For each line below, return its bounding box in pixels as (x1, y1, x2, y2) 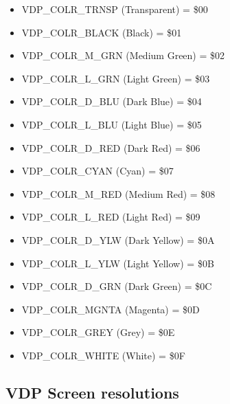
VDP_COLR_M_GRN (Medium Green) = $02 (21, 48, 225, 63)
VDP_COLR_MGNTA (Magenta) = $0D (21, 302, 200, 316)
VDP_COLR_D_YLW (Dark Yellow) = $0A (21, 232, 215, 247)
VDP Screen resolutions (5, 381, 179, 403)
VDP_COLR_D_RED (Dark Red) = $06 (21, 140, 200, 155)
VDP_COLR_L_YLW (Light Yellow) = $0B (21, 256, 214, 270)
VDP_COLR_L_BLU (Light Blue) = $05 (21, 117, 202, 131)
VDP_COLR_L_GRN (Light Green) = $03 (21, 71, 210, 85)
